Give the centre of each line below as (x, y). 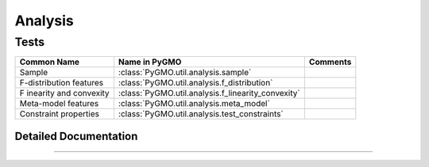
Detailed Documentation (76, 136)
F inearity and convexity (65, 93)
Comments (330, 62)
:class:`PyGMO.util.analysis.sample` (185, 73)
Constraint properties (59, 114)
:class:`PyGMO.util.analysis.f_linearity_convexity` (209, 93)
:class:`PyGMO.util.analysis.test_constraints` (201, 114)
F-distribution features (62, 83)
